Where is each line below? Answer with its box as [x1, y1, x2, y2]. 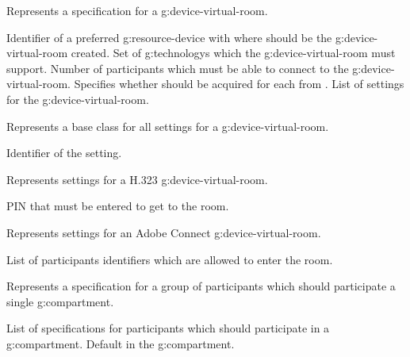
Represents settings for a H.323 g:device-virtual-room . [6, 171, 268, 187]
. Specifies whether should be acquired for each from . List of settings [67, 75, 404, 92]
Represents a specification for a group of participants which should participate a [6, 278, 396, 294]
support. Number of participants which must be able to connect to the [6, 59, 349, 76]
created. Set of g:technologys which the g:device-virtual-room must [71, 44, 396, 61]
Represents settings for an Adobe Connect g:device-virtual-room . [6, 224, 321, 240]
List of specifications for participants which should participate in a [6, 320, 330, 336]
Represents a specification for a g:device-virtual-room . [6, 2, 268, 18]
